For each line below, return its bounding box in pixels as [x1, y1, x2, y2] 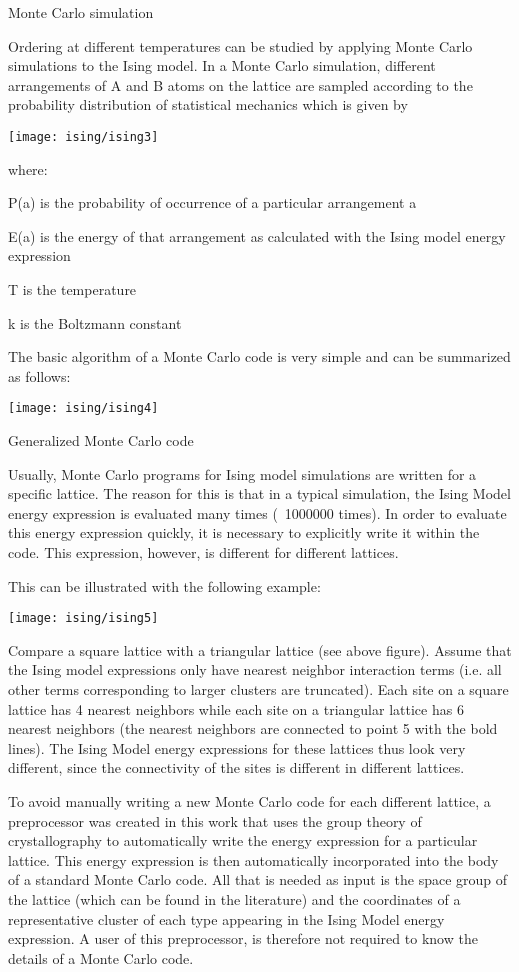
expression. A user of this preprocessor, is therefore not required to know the [8, 928, 478, 949]
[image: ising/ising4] [8, 401, 159, 416]
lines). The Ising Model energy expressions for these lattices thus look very [8, 737, 466, 758]
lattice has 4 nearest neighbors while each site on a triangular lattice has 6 [8, 698, 464, 719]
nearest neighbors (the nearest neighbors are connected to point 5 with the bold [8, 718, 498, 739]
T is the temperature [8, 279, 137, 299]
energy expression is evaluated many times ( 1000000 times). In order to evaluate [8, 502, 507, 523]
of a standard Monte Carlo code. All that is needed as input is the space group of [8, 869, 508, 890]
